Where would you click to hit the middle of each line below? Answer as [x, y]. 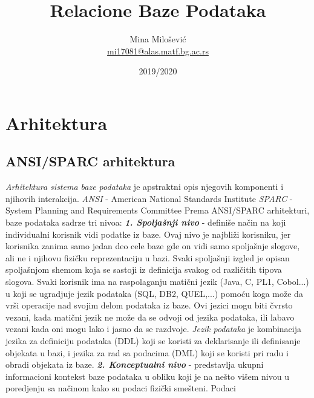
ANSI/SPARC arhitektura [90, 161]
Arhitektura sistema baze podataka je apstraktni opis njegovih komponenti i [145, 187]
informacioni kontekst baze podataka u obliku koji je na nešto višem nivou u [147, 376]
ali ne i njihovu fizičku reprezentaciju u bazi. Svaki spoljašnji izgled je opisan [148, 257]
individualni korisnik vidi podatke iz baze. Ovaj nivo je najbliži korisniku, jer [148, 234]
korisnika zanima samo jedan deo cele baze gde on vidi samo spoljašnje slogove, [153, 246]
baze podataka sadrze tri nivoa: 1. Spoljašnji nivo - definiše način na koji [146, 222]
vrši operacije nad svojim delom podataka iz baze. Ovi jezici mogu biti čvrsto [149, 305]
